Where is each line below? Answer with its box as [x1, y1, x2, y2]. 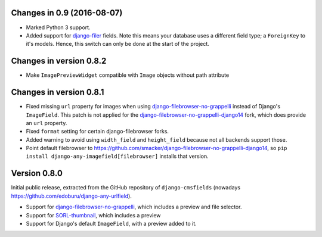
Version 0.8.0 [11, 169, 63, 179]
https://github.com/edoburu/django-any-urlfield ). [11, 192, 132, 199]
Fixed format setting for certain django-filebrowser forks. [26, 128, 169, 135]
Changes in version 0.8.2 [11, 56, 107, 66]
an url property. [26, 119, 67, 126]
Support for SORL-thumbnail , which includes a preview [26, 211, 161, 219]
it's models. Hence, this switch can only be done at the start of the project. [26, 40, 210, 48]
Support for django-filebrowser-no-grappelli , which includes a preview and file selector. [26, 203, 242, 211]
